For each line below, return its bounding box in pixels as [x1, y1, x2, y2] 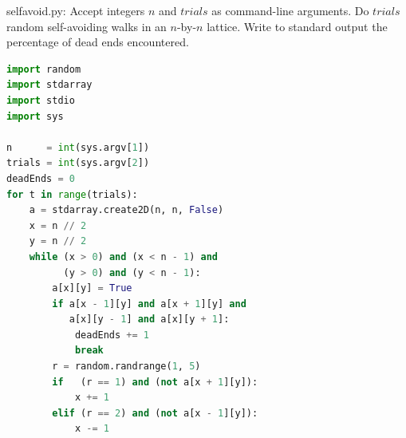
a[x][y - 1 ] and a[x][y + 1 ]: [69, 314, 230, 326]
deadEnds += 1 [74, 329, 150, 341]
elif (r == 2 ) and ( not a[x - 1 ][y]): [52, 407, 258, 419]
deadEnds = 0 [6, 172, 75, 184]
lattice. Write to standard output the [207, 18, 388, 34]
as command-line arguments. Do [211, 2, 369, 18]
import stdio [6, 94, 75, 106]
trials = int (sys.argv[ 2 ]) [6, 157, 150, 169]
